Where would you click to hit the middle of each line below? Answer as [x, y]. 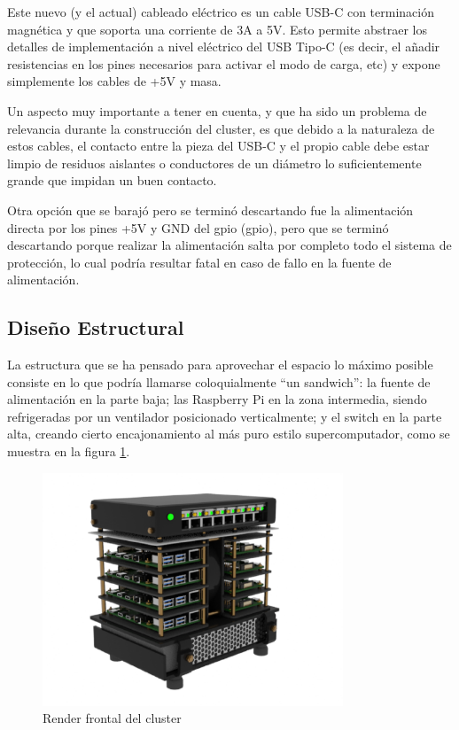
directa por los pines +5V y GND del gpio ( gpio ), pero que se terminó [198, 227]
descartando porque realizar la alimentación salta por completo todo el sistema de [229, 245]
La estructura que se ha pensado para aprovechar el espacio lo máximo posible [220, 365]
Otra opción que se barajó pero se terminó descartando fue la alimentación [210, 210]
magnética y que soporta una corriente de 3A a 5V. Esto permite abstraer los [217, 29]
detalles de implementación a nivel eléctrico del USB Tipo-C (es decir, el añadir [224, 47]
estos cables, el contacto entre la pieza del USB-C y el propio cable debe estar [218, 146]
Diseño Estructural [96, 327]
